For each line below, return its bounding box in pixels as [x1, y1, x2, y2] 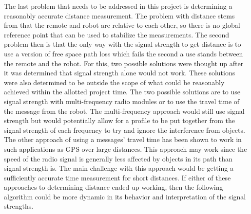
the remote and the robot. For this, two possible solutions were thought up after [4, 58, 244, 68]
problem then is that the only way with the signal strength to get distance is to [4, 39, 241, 49]
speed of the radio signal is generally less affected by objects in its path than [4, 153, 232, 163]
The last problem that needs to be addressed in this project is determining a [4, 1, 232, 11]
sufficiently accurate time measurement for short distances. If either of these [4, 172, 231, 182]
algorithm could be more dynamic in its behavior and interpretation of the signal [4, 191, 246, 201]
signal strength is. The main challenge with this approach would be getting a [4, 163, 233, 173]
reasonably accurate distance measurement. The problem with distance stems [4, 10, 235, 20]
